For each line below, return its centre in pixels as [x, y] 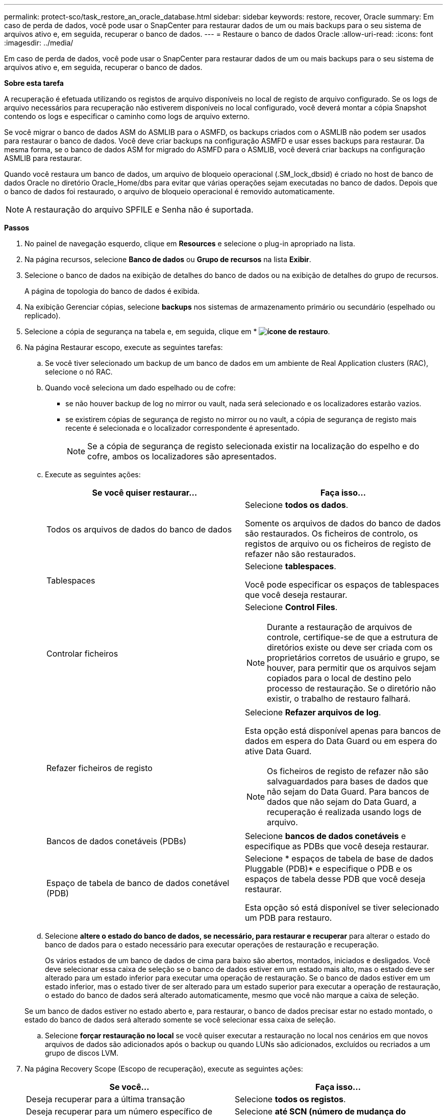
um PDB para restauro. [289, 918]
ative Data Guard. [278, 751]
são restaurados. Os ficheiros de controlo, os [331, 533]
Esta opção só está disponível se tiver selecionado [342, 908]
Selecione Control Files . [291, 607]
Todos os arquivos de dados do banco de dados [139, 529]
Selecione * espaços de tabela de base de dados [339, 858]
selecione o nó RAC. [79, 372]
